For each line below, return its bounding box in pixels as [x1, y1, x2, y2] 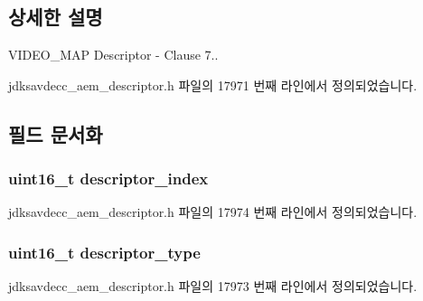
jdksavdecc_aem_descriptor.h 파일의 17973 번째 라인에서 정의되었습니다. [8, 277, 418, 296]
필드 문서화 [8, 119, 103, 147]
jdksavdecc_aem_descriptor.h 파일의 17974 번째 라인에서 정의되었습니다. [8, 202, 418, 221]
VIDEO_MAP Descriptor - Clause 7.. [8, 45, 219, 64]
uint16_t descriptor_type [8, 240, 201, 263]
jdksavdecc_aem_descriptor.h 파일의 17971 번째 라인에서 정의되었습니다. [8, 75, 418, 94]
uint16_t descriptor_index [8, 167, 209, 190]
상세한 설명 [8, 3, 103, 31]
